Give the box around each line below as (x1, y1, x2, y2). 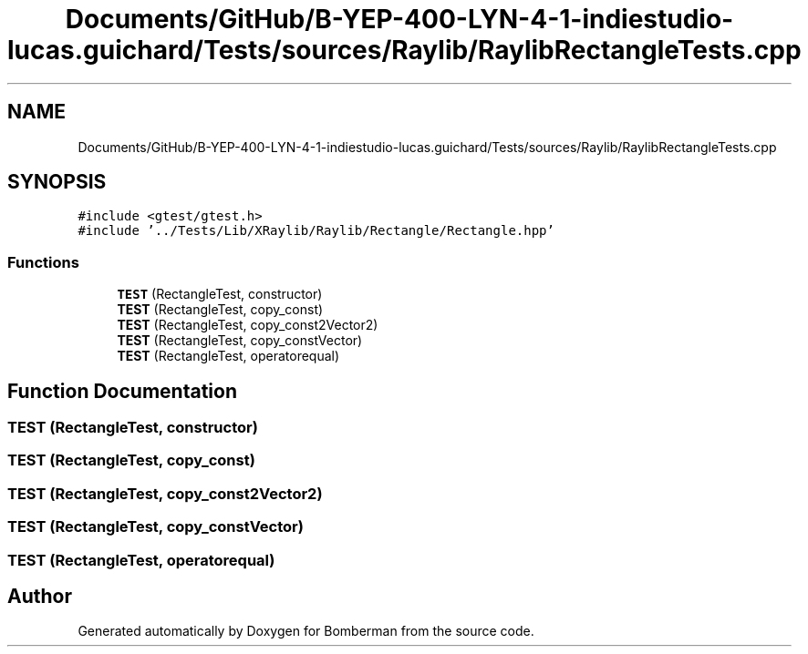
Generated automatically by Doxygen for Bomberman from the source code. (78, 623, 534, 639)
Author (7, 584, 72, 608)
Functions (7, 252, 79, 271)
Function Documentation (7, 379, 237, 403)
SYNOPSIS (7, 170, 107, 194)
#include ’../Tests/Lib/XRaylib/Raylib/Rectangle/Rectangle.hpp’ (78, 223, 554, 239)
